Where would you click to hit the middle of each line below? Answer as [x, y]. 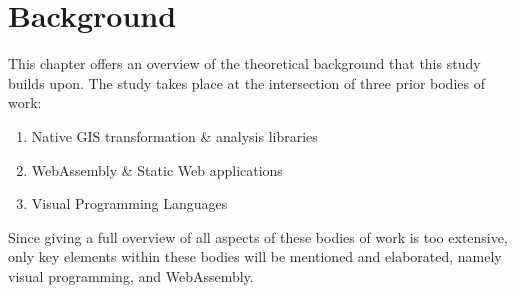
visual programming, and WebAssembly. [131, 275]
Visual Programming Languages [129, 203]
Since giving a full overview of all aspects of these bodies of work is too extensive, [258, 236]
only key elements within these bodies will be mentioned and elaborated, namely [255, 256]
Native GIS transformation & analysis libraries [174, 135]
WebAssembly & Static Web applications [157, 169]
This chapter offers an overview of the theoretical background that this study [244, 63]
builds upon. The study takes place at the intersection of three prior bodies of [246, 82]
